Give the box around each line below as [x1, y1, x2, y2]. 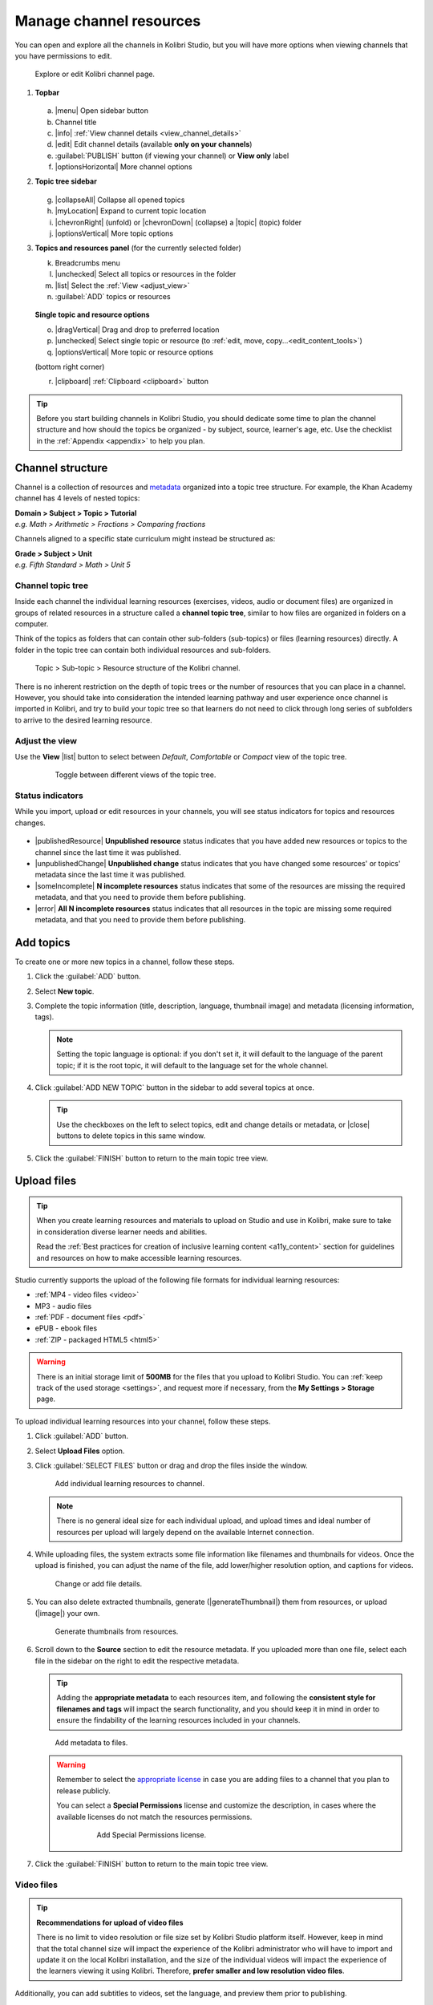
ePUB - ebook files [34, 1323, 98, 1333]
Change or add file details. [55, 1578, 143, 1588]
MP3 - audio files [34, 1301, 92, 1310]
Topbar [34, 87, 60, 97]
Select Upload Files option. [34, 1446, 125, 1456]
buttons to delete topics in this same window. [56, 1131, 206, 1140]
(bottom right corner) [34, 362, 105, 371]
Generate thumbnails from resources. [55, 1626, 179, 1636]
